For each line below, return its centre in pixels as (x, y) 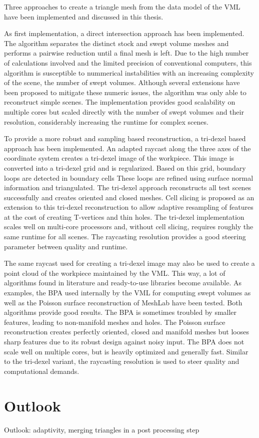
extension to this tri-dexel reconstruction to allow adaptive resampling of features (129, 207)
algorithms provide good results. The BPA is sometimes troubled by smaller (120, 312)
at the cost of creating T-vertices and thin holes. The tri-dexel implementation (124, 216)
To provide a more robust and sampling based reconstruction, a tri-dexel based (125, 138)
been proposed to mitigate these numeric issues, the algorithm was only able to (125, 92)
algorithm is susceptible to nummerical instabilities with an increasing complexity (129, 72)
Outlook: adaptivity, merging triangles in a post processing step (102, 429)
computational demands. (42, 371)
